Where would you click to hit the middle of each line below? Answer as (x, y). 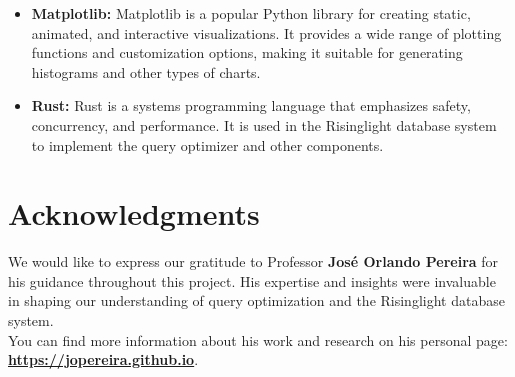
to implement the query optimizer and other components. (207, 144)
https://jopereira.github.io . (103, 359)
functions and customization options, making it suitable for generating (247, 52)
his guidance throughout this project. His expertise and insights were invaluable (252, 280)
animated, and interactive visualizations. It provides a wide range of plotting (266, 32)
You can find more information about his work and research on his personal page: (258, 339)
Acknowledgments (134, 213)
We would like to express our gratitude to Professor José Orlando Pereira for (253, 261)
